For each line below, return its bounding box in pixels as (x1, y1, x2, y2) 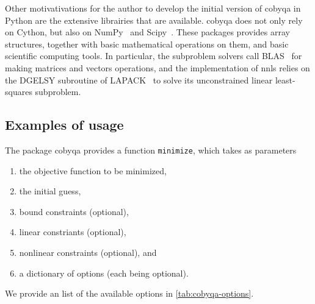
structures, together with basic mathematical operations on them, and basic (5, 37, 289, 50)
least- (275, 73, 295, 86)
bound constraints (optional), (19, 205, 129, 217)
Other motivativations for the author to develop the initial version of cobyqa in (5, 2, 301, 14)
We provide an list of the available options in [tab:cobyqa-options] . (5, 287, 254, 300)
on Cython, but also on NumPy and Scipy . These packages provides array (5, 26, 290, 38)
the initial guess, (19, 185, 81, 197)
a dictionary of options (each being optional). (19, 266, 189, 279)
